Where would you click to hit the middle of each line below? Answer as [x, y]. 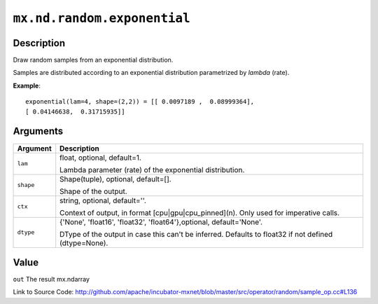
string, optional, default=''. [103, 200]
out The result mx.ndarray [51, 279]
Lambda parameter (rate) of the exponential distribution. [152, 170]
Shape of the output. [93, 191]
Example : [27, 85]
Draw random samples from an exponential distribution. [93, 60]
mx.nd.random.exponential [101, 18]
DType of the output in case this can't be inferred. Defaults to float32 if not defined [196, 234]
